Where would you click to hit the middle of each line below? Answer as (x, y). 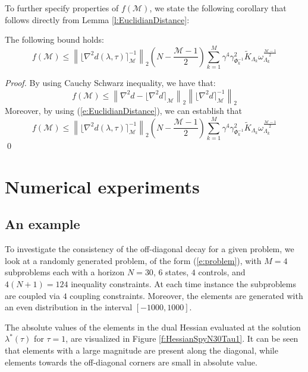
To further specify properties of (62, 8)
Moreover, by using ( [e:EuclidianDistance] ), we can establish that (124, 111)
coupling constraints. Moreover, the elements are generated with (186, 295)
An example (43, 224)
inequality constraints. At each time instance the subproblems (184, 283)
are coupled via (32, 295)
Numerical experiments (102, 186)
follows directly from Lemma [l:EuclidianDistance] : (97, 19)
